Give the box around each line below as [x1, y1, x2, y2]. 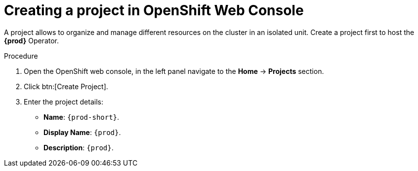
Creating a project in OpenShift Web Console [4, 2, 304, 19]
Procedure [4, 51, 38, 60]
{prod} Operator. [4, 36, 59, 45]
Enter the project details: [24, 97, 103, 106]
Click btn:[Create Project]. [24, 82, 108, 91]
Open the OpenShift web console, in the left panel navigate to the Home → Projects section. [24, 67, 324, 75]
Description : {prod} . [43, 143, 114, 152]
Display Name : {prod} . [43, 128, 121, 137]
